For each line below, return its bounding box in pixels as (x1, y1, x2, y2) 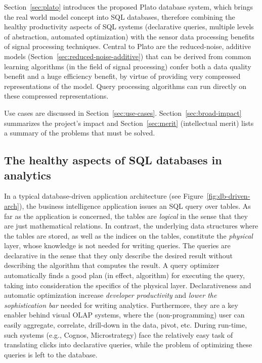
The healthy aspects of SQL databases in (4, 152, 222, 168)
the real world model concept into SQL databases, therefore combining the (4, 11, 235, 22)
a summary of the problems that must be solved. (4, 127, 155, 138)
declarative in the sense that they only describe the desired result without (4, 250, 233, 260)
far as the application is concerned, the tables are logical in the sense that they (4, 210, 248, 221)
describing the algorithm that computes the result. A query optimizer (4, 260, 220, 270)
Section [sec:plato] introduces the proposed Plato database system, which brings (4, 2, 253, 12)
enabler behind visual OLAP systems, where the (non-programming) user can (4, 309, 245, 320)
